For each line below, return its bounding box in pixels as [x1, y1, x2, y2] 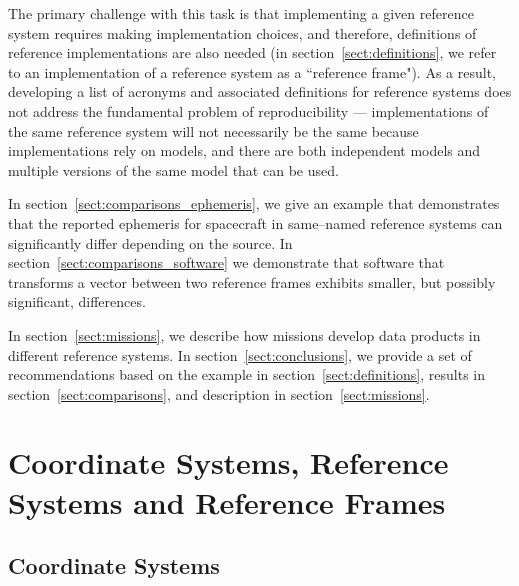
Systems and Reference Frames [8, 481, 446, 522]
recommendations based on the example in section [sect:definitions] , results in [8, 364, 485, 385]
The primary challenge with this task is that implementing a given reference [8, 3, 474, 23]
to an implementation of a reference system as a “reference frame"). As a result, [8, 61, 496, 82]
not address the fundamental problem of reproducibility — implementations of [8, 100, 489, 121]
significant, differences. [8, 291, 146, 312]
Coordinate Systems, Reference [8, 442, 449, 483]
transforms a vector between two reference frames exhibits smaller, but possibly [8, 271, 496, 292]
